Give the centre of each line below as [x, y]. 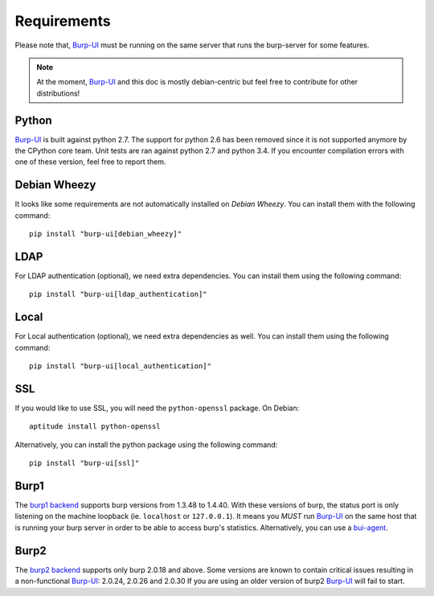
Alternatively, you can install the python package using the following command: [146, 444]
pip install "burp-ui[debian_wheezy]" [106, 234]
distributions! [58, 93]
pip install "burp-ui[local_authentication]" [121, 366]
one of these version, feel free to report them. [90, 162]
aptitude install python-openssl [95, 427]
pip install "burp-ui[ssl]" [84, 463]
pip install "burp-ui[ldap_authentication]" [119, 294]
